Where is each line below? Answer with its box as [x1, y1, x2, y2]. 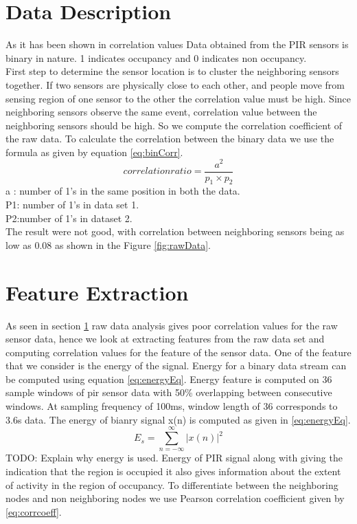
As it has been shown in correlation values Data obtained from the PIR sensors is [5, 37, 349, 52]
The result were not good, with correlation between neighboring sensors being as [5, 224, 345, 239]
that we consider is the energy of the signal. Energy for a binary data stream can [5, 358, 347, 373]
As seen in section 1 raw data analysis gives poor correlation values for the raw [5, 318, 338, 332]
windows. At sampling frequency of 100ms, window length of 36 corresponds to [5, 399, 338, 413]
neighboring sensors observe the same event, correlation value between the [5, 105, 317, 119]
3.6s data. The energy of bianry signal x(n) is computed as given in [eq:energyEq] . [5, 412, 351, 426]
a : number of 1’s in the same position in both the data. [5, 184, 240, 198]
